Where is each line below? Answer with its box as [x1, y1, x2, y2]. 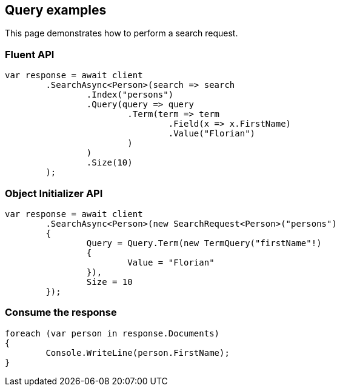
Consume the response [5, 306, 117, 319]
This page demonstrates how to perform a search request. [5, 28, 238, 39]
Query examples [5, 2, 107, 18]
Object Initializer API [5, 187, 103, 199]
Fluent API [5, 48, 55, 61]
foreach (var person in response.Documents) [5, 328, 220, 338]
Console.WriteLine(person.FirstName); [45, 347, 230, 358]
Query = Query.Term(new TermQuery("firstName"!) [86, 238, 322, 248]
